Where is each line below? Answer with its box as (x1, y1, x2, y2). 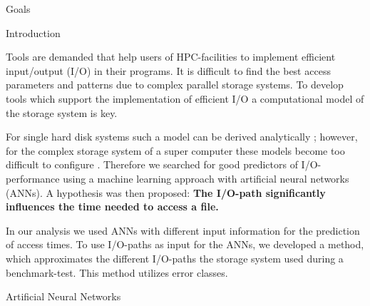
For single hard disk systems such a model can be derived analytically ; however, (6, 129, 358, 144)
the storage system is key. (6, 105, 118, 120)
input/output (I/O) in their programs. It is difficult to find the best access (6, 63, 331, 78)
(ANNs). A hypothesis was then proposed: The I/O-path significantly (6, 185, 326, 200)
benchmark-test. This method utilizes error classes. (6, 265, 228, 280)
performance (6, 170, 60, 185)
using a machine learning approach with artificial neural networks (63, 170, 349, 185)
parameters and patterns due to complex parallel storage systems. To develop (6, 77, 344, 92)
